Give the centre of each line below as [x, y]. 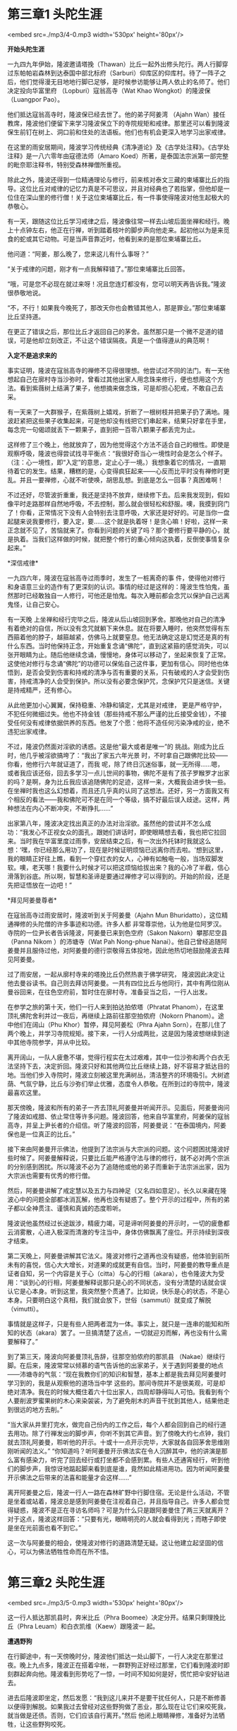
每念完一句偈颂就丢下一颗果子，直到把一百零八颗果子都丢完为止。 [103, 429]
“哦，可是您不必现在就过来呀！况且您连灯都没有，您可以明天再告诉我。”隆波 [117, 284]
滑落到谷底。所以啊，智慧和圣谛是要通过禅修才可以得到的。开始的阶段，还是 [119, 876]
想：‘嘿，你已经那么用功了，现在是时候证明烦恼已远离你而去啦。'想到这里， [117, 850]
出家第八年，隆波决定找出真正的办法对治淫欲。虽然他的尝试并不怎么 [106, 823]
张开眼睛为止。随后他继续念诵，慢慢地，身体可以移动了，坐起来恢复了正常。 [119, 655]
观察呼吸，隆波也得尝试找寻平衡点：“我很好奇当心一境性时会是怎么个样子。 [117, 453]
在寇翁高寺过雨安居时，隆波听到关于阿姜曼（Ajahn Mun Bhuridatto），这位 [115, 915]
